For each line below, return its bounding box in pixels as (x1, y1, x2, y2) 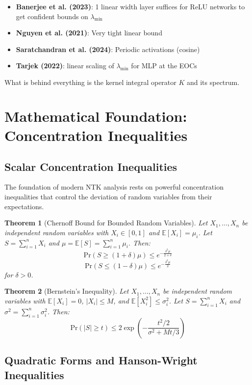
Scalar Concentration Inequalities (4, 159, 177, 174)
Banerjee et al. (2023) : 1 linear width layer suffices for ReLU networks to (16, 1, 245, 11)
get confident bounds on (16, 11, 88, 21)
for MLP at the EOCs (131, 60, 197, 71)
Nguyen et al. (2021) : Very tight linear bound (16, 27, 162, 38)
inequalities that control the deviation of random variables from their (4, 191, 212, 201)
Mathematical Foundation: (4, 106, 187, 126)
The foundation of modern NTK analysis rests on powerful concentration (4, 182, 224, 192)
